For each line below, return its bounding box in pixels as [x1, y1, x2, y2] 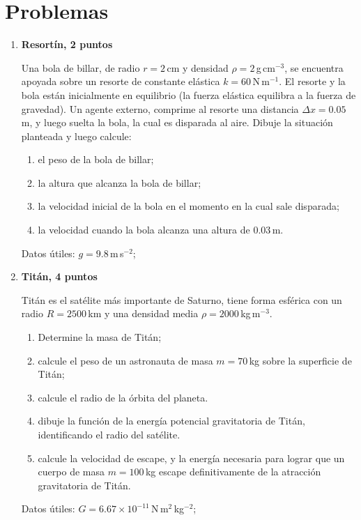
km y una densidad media [88, 306, 199, 321]
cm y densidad [167, 60, 229, 75]
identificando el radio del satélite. [38, 427, 180, 441]
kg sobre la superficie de [249, 353, 352, 367]
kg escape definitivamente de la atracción [145, 464, 321, 479]
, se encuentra [284, 60, 344, 75]
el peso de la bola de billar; [38, 152, 154, 167]
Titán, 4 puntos [21, 269, 98, 284]
